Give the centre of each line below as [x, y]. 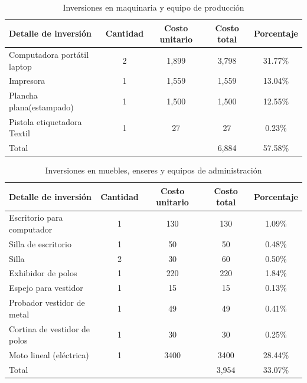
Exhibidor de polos [43, 273]
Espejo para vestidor [46, 288]
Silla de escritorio [40, 243]
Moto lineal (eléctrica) [49, 355]
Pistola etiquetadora [45, 121]
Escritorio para [36, 217]
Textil [19, 133]
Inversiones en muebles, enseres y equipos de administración [153, 170]
